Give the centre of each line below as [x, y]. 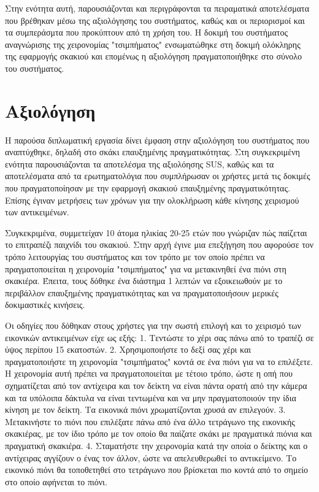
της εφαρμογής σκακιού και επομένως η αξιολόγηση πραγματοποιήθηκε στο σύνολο [154, 56]
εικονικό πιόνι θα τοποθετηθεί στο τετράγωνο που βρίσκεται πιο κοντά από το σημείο [157, 470]
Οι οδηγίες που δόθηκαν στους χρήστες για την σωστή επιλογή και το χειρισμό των [153, 325]
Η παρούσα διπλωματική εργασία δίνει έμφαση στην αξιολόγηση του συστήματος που [157, 140]
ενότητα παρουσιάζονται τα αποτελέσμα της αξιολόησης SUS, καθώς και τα [140, 163]
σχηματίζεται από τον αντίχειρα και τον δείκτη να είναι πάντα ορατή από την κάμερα [156, 385]
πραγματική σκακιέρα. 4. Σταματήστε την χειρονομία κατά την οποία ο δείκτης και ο [156, 445]
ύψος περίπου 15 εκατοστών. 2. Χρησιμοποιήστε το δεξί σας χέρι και [128, 349]
